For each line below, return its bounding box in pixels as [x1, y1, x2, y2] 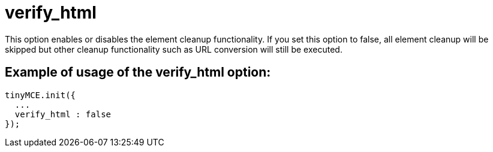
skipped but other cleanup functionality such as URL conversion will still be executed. [5, 44, 342, 54]
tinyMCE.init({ [5, 90, 76, 100]
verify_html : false [14, 109, 112, 119]
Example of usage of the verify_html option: [5, 65, 271, 80]
